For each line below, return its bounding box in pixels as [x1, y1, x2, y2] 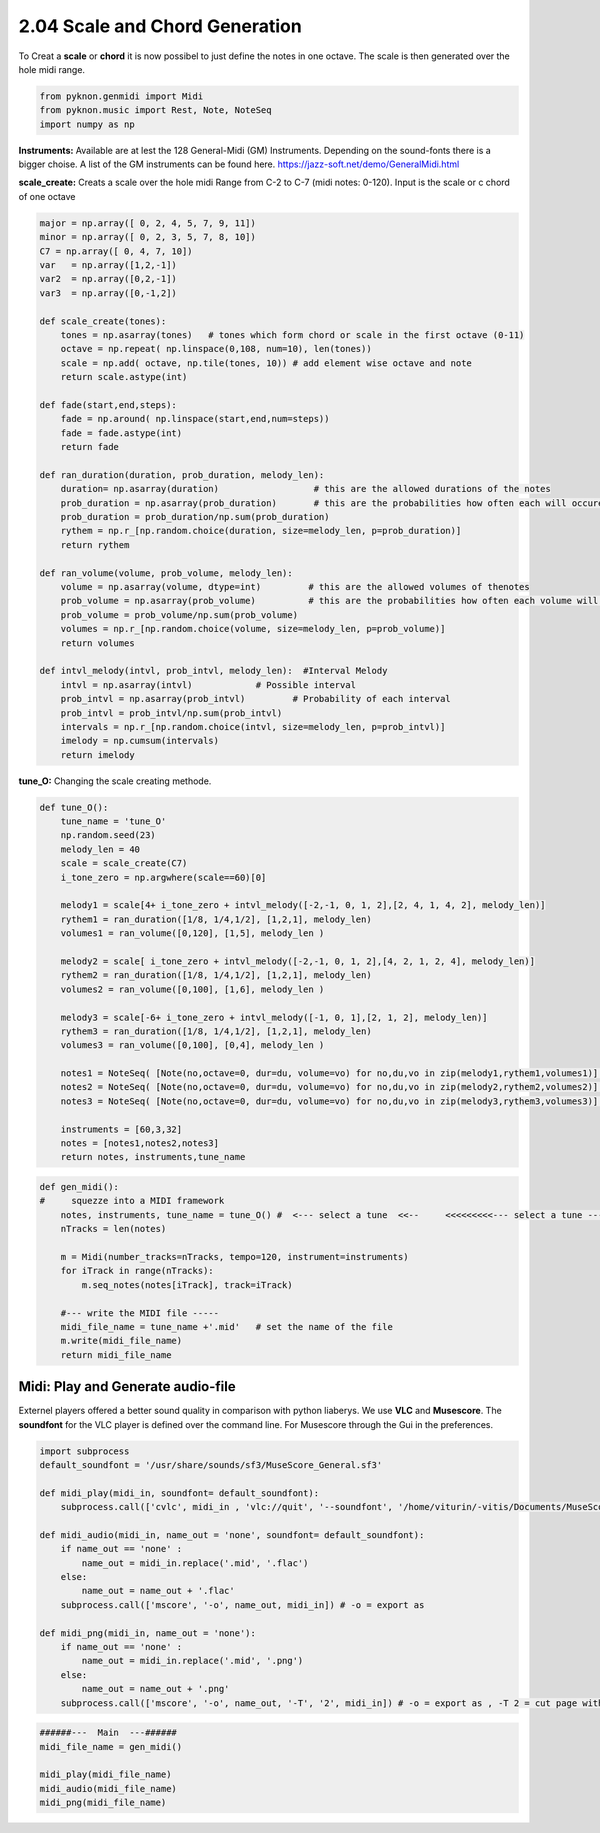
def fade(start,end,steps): [39, 399, 177, 410]
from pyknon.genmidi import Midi [39, 90, 204, 102]
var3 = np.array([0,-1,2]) [39, 287, 177, 299]
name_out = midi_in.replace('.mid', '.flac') [81, 1557, 309, 1569]
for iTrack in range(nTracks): [60, 1265, 214, 1277]
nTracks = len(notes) [60, 1223, 167, 1235]
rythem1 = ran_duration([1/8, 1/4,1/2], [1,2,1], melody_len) [60, 913, 372, 925]
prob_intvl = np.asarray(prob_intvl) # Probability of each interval [60, 693, 452, 705]
